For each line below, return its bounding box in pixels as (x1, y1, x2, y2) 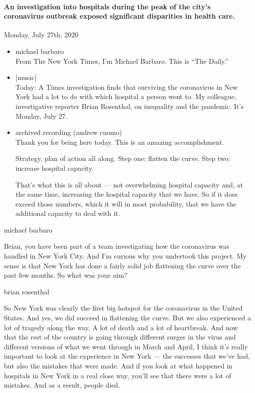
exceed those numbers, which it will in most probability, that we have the (15, 198, 236, 209)
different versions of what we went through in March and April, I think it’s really (4, 341, 248, 351)
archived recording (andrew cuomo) (15, 127, 122, 137)
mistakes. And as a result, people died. (4, 380, 120, 390)
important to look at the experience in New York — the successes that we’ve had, (4, 351, 250, 361)
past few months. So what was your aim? (4, 270, 127, 280)
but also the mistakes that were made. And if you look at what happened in (4, 361, 233, 371)
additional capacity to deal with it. (15, 208, 120, 218)
